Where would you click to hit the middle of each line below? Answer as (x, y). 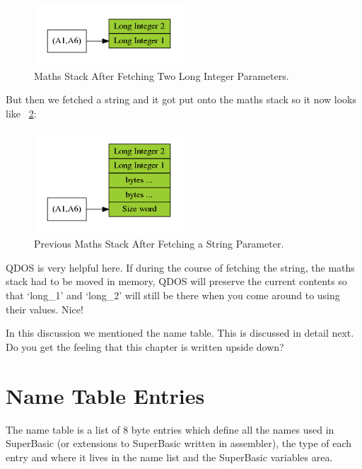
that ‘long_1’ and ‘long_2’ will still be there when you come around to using (173, 295)
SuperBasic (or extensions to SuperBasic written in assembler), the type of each (179, 443)
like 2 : (21, 113)
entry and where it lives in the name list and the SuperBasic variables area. (169, 457)
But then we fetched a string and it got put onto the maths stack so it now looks (181, 99)
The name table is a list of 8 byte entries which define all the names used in (170, 429)
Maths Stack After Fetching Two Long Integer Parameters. (162, 75)
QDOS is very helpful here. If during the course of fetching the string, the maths (180, 267)
